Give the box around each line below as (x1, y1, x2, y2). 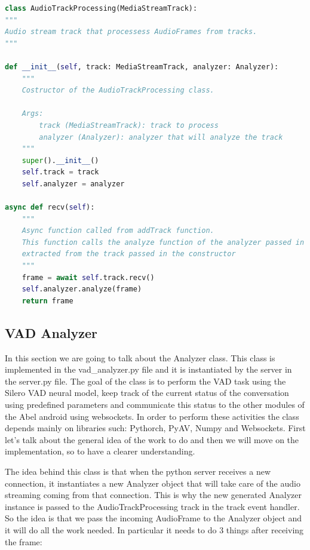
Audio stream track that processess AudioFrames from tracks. (5, 27, 257, 36)
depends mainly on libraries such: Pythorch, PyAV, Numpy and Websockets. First (5, 422, 306, 434)
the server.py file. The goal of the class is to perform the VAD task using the (5, 374, 286, 387)
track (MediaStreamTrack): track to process (39, 121, 219, 130)
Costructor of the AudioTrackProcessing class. (22, 86, 214, 95)
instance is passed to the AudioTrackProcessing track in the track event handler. (5, 500, 300, 512)
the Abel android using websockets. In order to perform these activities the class (5, 410, 299, 422)
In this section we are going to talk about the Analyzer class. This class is (5, 351, 275, 364)
